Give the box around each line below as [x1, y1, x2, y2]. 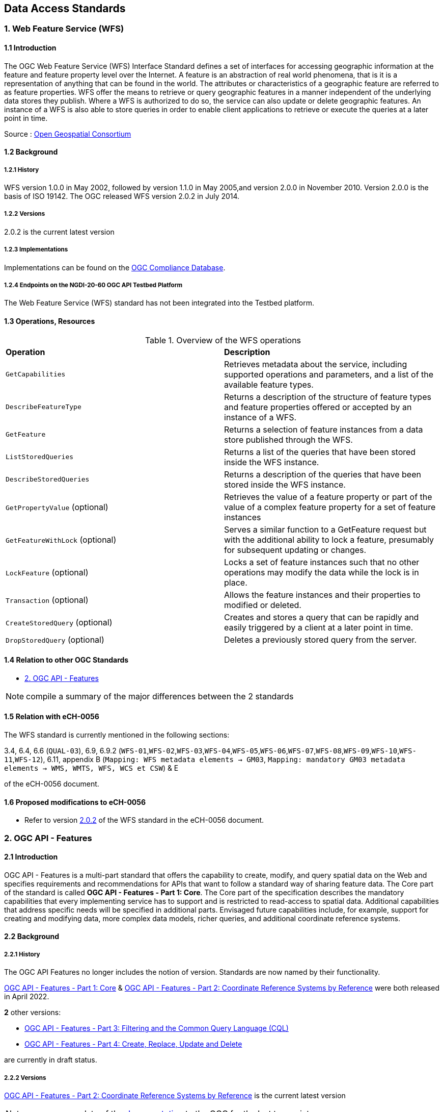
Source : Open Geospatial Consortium [4, 129, 131, 138]
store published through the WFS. [224, 434, 353, 445]
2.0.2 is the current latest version [4, 227, 115, 236]
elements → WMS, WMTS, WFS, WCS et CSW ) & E [4, 764, 179, 773]
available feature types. [224, 379, 314, 390]
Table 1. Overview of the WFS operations [145, 335, 301, 345]
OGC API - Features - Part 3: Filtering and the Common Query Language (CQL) [24, 1024, 289, 1033]
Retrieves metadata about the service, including [224, 359, 407, 369]
